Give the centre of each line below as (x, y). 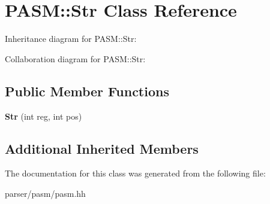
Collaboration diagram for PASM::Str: (75, 58)
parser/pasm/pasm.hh (45, 193)
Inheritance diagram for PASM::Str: (71, 39)
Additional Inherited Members (102, 148)
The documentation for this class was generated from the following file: (135, 173)
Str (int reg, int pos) (43, 116)
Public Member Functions (87, 91)
